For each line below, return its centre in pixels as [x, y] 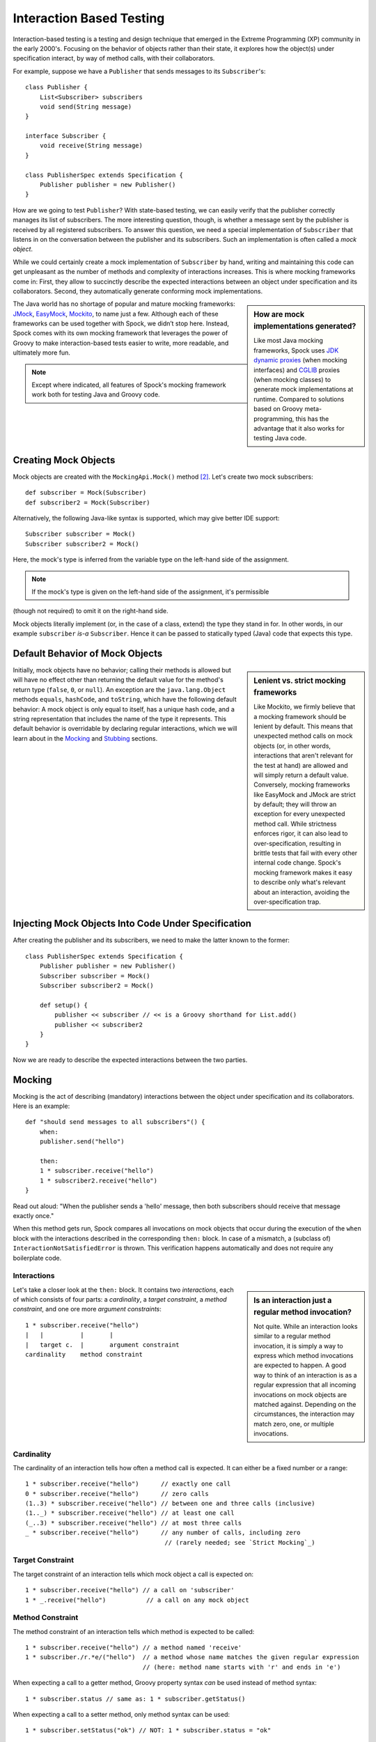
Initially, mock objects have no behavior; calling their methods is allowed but [122, 670]
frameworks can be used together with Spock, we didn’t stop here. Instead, [121, 323]
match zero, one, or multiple [294, 1424]
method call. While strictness [295, 824]
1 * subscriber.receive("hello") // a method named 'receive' [134, 1648]
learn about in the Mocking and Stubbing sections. [85, 738]
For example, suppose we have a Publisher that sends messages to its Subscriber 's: [139, 71]
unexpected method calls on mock [303, 736]
